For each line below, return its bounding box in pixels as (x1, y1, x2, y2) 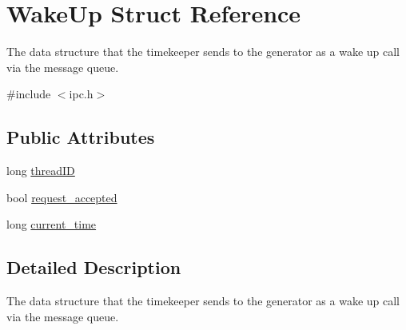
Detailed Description (6, 255, 181, 280)
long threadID (6, 162, 75, 179)
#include (6, 85, 51, 102)
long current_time (6, 216, 97, 233)
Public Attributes (6, 125, 155, 149)
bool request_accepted (6, 189, 117, 205)
